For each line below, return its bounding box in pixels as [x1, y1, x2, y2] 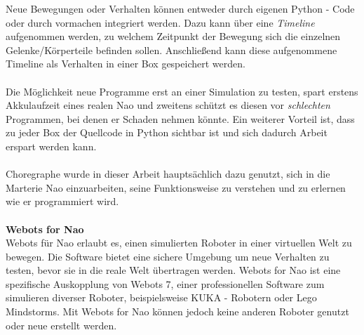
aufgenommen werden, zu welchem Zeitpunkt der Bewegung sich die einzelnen [6, 29, 341, 44]
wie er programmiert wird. [6, 194, 119, 209]
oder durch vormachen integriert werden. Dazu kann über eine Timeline [6, 15, 315, 29]
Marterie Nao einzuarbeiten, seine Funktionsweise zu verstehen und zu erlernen [6, 180, 346, 195]
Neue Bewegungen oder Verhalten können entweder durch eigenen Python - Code [6, 1, 355, 15]
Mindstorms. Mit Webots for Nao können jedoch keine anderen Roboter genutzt [6, 304, 349, 319]
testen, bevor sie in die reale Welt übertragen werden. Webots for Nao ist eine [6, 263, 341, 277]
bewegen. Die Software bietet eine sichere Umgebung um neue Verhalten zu [6, 249, 330, 263]
